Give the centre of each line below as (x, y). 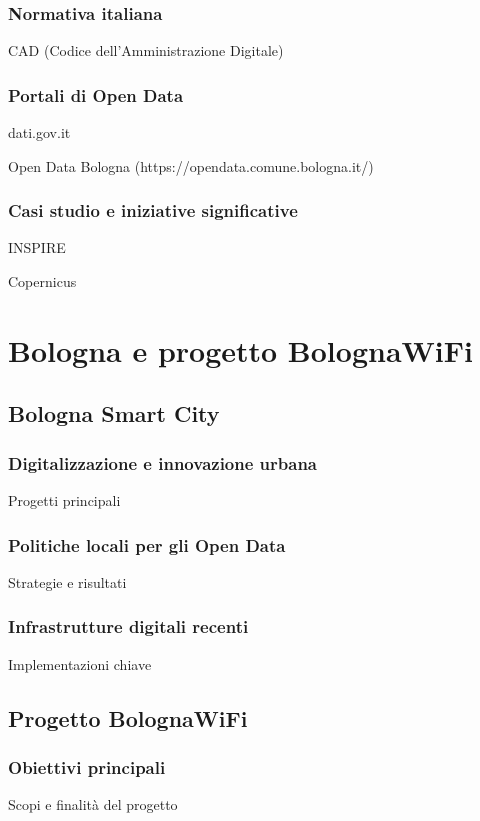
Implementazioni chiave (80, 663)
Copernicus (42, 281)
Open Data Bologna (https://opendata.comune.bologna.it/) (191, 165)
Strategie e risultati (67, 581)
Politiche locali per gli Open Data (147, 544)
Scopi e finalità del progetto (93, 804)
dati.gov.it (39, 132)
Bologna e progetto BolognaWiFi (240, 349)
